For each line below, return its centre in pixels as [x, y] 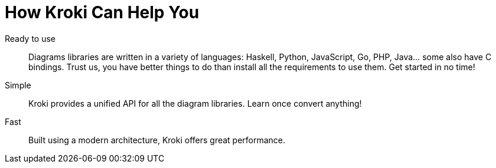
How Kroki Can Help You [102, 12]
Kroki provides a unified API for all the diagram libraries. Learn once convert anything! [195, 103]
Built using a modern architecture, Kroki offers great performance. [157, 140]
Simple [18, 85]
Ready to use [30, 38]
